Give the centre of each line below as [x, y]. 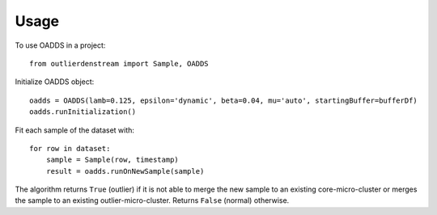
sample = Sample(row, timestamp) [112, 160]
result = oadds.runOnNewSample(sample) [125, 171]
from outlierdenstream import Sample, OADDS [119, 63]
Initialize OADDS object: [55, 82]
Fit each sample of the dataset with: [75, 130]
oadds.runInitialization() [83, 112]
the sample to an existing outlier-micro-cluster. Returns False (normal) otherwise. [152, 200]
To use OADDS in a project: [60, 45]
